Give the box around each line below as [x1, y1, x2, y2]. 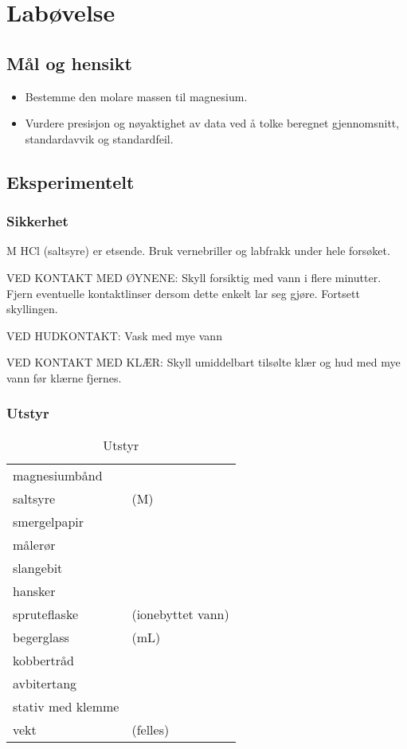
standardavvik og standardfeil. [25, 130, 174, 147]
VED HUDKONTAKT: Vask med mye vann [6, 327, 222, 343]
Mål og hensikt [6, 50, 132, 75]
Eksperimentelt [6, 169, 135, 194]
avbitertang [13, 673, 77, 692]
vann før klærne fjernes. [6, 369, 122, 386]
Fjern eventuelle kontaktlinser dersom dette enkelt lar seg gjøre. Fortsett [6, 284, 360, 301]
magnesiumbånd [13, 465, 103, 484]
